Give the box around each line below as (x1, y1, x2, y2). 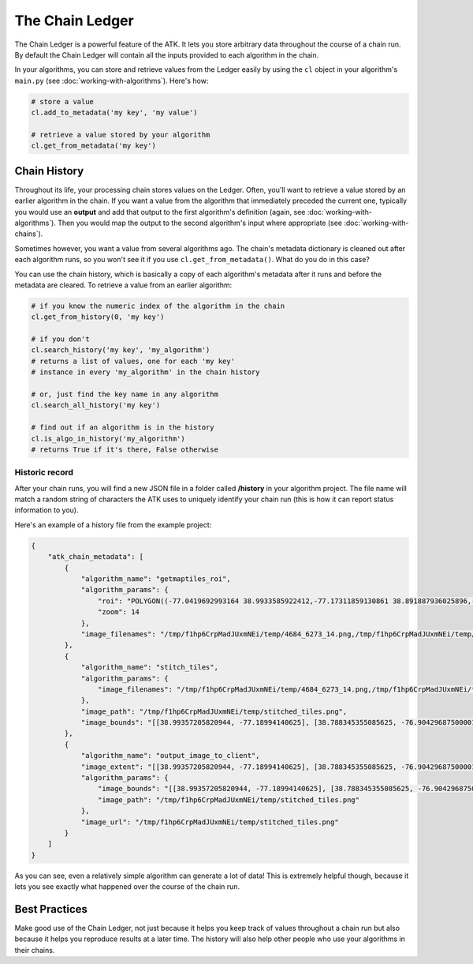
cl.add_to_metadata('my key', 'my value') (31, 108, 198, 118)
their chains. (14, 945, 55, 955)
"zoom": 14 (97, 608, 140, 617)
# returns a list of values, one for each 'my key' (31, 356, 236, 366)
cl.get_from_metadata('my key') (31, 141, 157, 150)
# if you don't (31, 335, 90, 343)
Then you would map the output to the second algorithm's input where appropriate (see (58, 218, 343, 227)
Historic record (14, 467, 74, 478)
